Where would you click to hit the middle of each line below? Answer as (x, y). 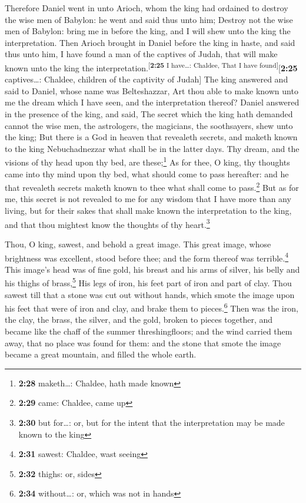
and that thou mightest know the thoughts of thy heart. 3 (107, 223)
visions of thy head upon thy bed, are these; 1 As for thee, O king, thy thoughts (147, 161)
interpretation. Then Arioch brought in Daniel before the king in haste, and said (150, 42)
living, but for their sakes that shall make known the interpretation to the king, (148, 211)
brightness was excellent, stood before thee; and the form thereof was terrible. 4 (147, 257)
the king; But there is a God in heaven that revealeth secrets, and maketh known (151, 137)
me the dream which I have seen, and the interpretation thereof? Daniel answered (152, 102)
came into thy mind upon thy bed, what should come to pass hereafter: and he (147, 173)
